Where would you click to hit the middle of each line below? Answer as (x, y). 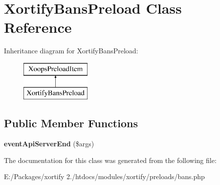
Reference (38, 27)
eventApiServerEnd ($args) (49, 144)
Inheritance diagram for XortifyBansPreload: (71, 51)
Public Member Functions (71, 123)
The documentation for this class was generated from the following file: (110, 160)
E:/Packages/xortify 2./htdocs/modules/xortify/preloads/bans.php (104, 176)
